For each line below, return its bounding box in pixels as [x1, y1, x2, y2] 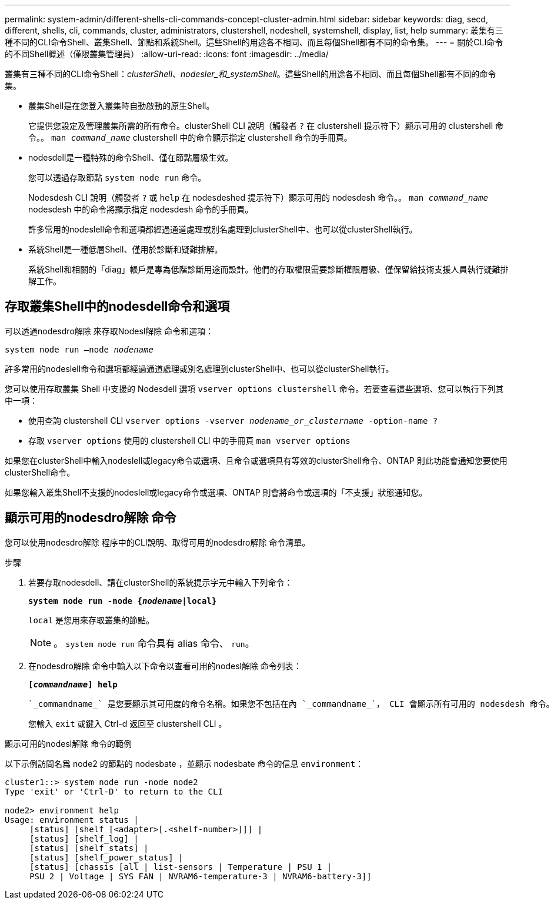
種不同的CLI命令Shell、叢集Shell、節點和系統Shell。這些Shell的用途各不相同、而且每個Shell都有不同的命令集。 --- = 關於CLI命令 [5, 37, 503, 47]
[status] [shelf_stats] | [29, 843, 149, 853]
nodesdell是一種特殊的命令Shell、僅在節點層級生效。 [28, 152, 233, 162]
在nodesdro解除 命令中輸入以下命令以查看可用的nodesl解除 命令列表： [28, 660, 302, 671]
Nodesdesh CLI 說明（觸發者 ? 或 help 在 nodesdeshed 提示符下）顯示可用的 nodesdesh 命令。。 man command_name [28, 192, 488, 202]
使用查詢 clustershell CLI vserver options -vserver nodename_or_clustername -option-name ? [28, 415, 438, 426]
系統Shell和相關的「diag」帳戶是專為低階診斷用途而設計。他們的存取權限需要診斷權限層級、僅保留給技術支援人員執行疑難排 [28, 264, 509, 274]
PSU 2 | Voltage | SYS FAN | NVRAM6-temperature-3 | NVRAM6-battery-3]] [29, 871, 372, 881]
